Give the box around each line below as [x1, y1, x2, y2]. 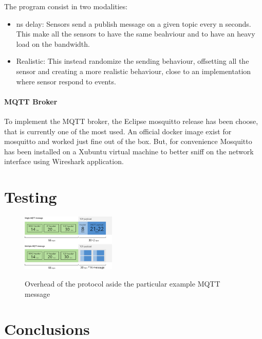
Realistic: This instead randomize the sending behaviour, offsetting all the [16, 56, 249, 66]
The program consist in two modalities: [4, 1, 128, 11]
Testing [4, 186, 57, 207]
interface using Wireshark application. [4, 156, 124, 167]
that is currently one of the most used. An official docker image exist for [4, 126, 232, 136]
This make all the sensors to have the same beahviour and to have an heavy [16, 28, 255, 39]
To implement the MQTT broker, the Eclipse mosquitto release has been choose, [4, 115, 258, 126]
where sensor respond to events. [16, 76, 116, 86]
